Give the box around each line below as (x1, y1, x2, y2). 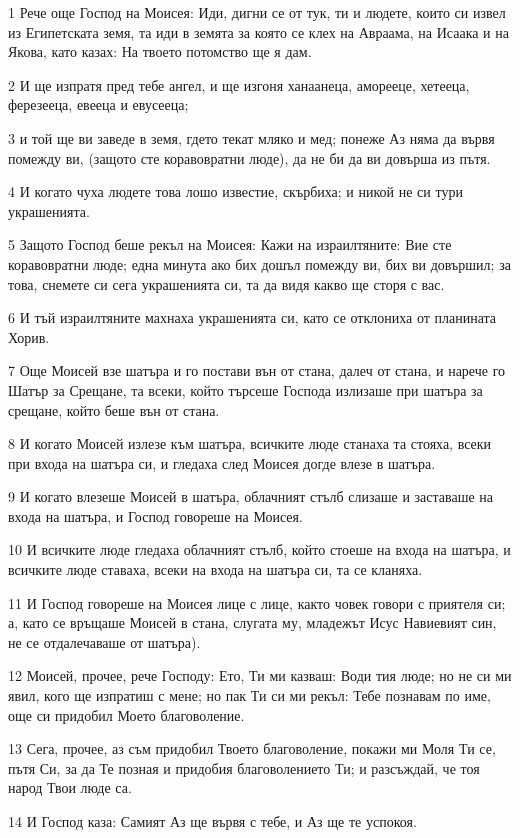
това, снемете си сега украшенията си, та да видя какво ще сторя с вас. (8, 273, 445, 294)
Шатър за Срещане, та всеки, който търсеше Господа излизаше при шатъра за (8, 379, 483, 400)
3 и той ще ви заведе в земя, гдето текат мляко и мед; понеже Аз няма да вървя (8, 127, 495, 148)
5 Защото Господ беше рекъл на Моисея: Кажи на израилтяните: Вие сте (8, 234, 452, 255)
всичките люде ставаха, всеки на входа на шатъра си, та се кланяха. (8, 559, 423, 580)
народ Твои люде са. (8, 777, 132, 798)
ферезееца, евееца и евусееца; (8, 94, 189, 115)
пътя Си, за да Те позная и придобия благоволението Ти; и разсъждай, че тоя (8, 757, 480, 778)
